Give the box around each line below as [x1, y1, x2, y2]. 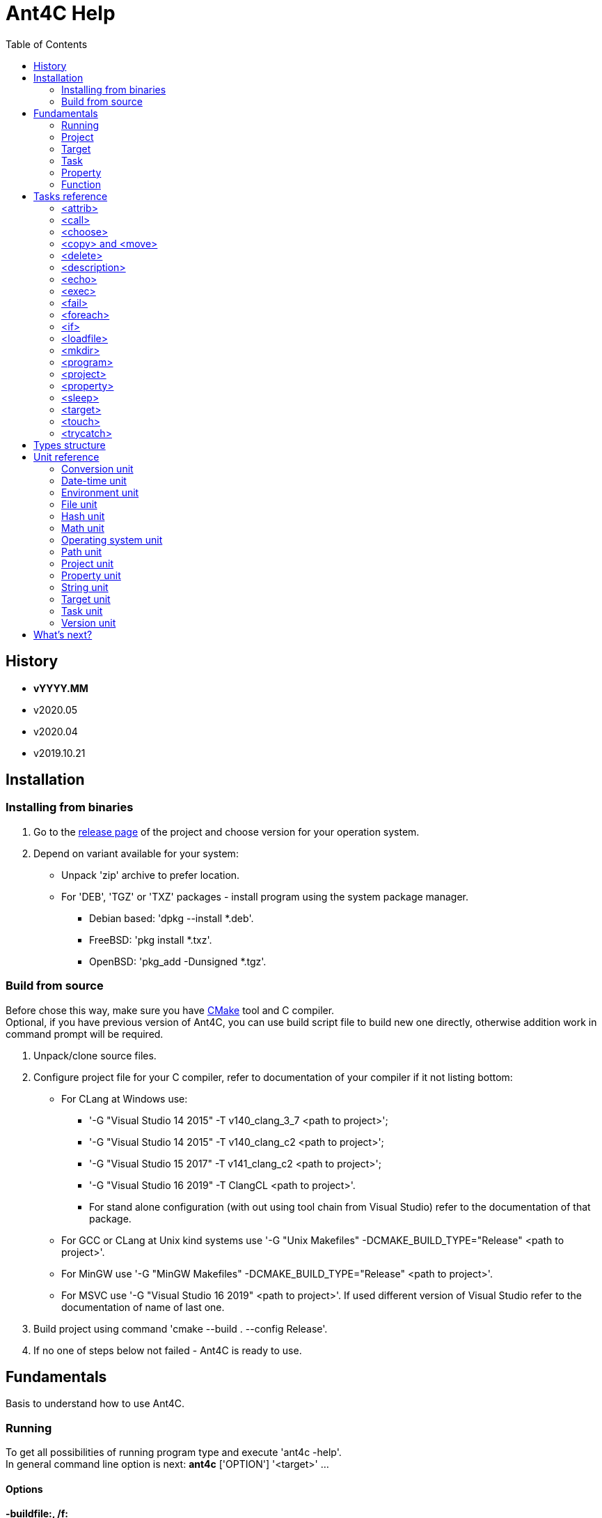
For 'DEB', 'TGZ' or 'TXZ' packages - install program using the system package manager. [61, 890, 469, 903]
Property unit [61, 569, 121, 581]
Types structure [33, 438, 106, 451]
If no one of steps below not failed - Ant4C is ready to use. [33, 1344, 302, 1356]
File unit [61, 498, 97, 510]
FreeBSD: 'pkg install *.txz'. [89, 933, 212, 946]
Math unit [61, 521, 104, 534]
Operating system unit [61, 533, 163, 546]
